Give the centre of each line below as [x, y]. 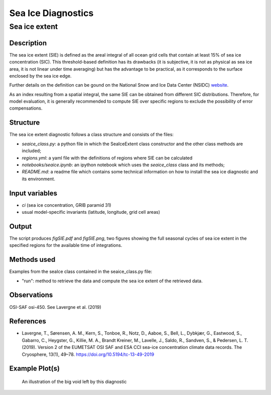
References [28, 321]
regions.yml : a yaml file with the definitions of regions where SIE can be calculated [107, 158]
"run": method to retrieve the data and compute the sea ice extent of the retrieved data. [112, 281]
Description [28, 43]
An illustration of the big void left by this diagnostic [74, 381]
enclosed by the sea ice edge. [40, 76]
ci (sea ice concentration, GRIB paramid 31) [66, 205]
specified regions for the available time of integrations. [66, 245]
